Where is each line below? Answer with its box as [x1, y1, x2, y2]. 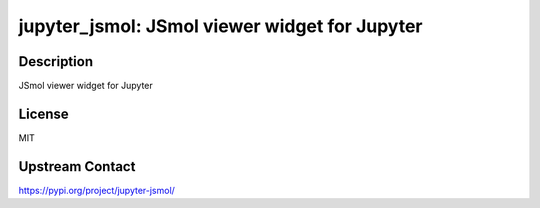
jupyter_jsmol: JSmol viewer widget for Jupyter [18, 15, 423, 37]
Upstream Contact [18, 158, 136, 175]
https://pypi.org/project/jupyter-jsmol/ [18, 184, 175, 196]
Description [18, 53, 94, 70]
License [18, 105, 69, 122]
